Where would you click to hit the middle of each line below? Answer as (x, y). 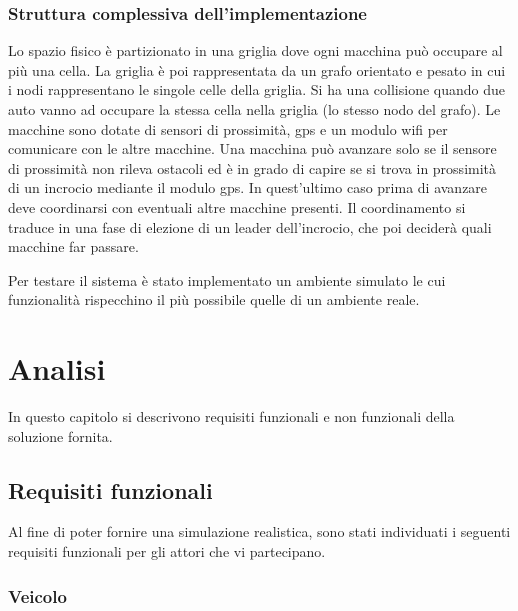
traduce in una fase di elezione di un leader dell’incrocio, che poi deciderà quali (250, 226)
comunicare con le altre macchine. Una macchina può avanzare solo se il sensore (252, 148)
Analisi (57, 368)
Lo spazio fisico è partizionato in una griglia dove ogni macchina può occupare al (255, 50)
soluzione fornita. (60, 435)
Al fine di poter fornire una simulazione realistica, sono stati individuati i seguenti (259, 531)
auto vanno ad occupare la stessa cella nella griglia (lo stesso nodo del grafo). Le (254, 109)
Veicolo (37, 595)
